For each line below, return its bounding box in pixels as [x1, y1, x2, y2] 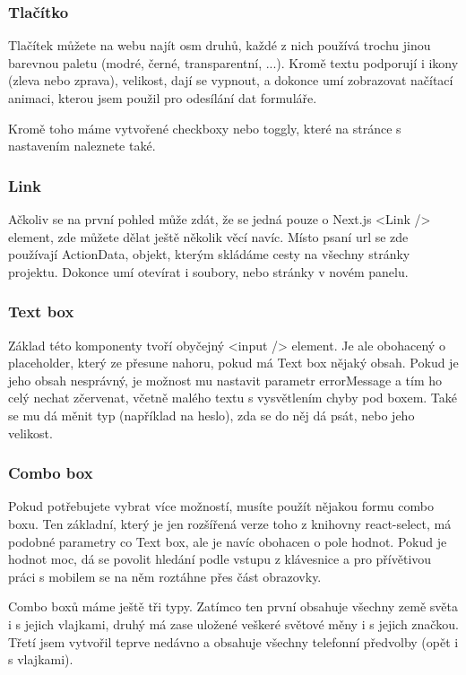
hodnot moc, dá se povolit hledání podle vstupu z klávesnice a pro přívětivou [8, 550, 432, 568]
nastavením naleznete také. [8, 136, 156, 155]
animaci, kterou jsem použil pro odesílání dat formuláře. [8, 89, 317, 107]
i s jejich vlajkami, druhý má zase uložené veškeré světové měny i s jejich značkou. [8, 614, 459, 633]
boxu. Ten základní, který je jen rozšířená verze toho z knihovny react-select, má [8, 514, 452, 532]
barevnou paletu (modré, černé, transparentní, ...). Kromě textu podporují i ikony [8, 53, 459, 72]
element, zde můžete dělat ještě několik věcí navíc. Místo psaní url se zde [8, 227, 409, 246]
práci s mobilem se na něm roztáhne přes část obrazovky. [8, 567, 322, 585]
